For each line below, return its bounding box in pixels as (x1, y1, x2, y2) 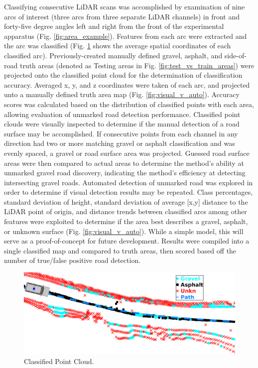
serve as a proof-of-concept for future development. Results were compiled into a (4, 236, 250, 246)
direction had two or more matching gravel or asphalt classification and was (4, 138, 235, 148)
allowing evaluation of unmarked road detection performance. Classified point (4, 109, 241, 119)
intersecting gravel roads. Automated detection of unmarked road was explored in (4, 177, 253, 187)
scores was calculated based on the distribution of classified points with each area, (4, 99, 254, 109)
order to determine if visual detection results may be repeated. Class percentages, (4, 187, 253, 197)
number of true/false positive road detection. (4, 255, 141, 265)
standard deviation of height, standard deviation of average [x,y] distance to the (4, 196, 248, 207)
